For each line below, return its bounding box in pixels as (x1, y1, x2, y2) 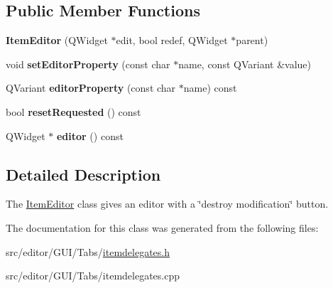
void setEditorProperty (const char (6, 56, 170, 71)
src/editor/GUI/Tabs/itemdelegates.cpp (6, 268, 180, 283)
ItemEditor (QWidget (6, 33, 108, 48)
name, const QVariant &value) (178, 56, 311, 71)
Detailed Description (6, 163, 161, 185)
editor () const (56, 128, 124, 143)
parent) (236, 33, 268, 48)
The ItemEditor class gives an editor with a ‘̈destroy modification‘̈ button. (6, 196, 329, 211)
